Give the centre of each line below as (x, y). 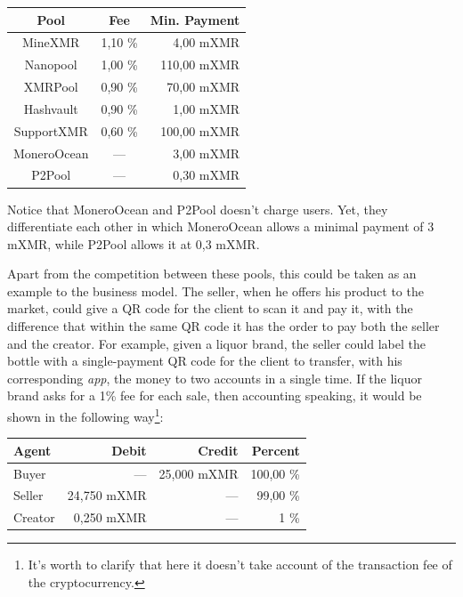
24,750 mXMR (107, 495)
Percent (276, 450)
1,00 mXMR (207, 108)
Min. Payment (195, 19)
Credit (218, 450)
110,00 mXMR (200, 65)
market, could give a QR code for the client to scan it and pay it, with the (210, 308)
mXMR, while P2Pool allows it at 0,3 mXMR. (134, 243)
